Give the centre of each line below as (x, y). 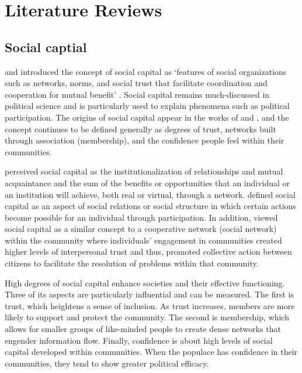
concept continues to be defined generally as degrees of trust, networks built (140, 129)
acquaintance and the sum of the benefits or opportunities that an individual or (147, 182)
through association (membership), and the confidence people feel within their (145, 140)
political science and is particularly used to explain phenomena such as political (147, 106)
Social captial (46, 47)
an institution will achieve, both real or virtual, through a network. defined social (150, 194)
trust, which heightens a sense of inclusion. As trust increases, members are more (150, 305)
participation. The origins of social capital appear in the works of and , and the (147, 117)
